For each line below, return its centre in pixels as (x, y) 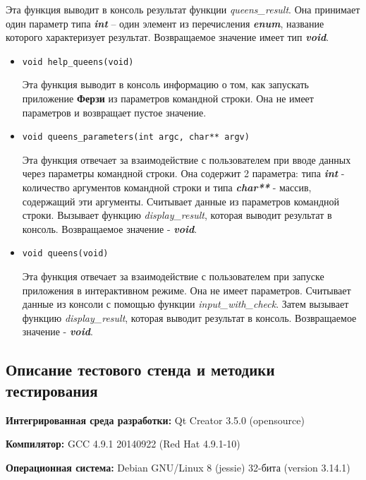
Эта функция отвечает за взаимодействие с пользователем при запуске (173, 276)
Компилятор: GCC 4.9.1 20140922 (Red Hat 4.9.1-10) (123, 444)
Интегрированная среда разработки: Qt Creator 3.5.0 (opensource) (155, 420)
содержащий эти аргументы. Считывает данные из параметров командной (181, 201)
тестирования (52, 390)
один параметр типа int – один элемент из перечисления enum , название (165, 23)
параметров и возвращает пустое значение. (114, 112)
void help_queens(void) (78, 62)
